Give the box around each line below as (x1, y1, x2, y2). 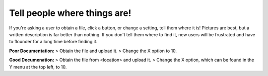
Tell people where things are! (9, 7, 132, 18)
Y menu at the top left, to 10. (9, 64, 67, 70)
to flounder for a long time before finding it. (9, 39, 98, 45)
